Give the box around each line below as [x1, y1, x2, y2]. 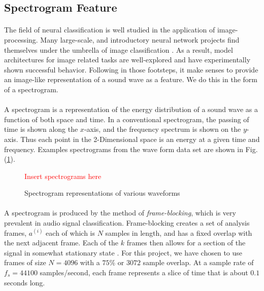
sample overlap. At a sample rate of [143, 257, 254, 268]
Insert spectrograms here [24, 170, 102, 181]
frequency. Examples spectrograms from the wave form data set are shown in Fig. [4, 143, 258, 154]
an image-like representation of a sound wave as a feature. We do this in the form [4, 74, 257, 85]
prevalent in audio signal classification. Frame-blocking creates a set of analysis [4, 217, 250, 228]
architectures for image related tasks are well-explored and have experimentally [4, 54, 251, 65]
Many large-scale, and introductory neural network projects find [40, 34, 240, 45]
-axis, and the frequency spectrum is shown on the [84, 124, 241, 134]
